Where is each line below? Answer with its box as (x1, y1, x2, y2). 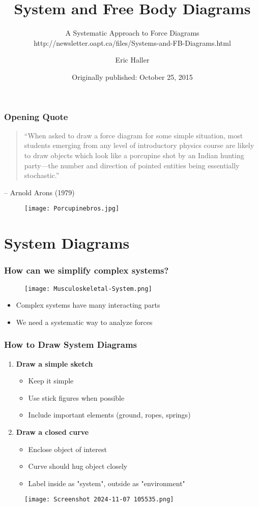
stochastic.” (24, 170, 60, 181)
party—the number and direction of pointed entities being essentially (24, 160, 240, 170)
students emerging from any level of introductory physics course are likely (24, 140, 254, 151)
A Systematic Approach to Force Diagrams (65, 27, 199, 38)
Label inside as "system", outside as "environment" (28, 478, 185, 488)
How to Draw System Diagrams (4, 338, 137, 351)
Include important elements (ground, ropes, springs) (28, 409, 191, 420)
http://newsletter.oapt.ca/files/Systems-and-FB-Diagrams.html (34, 37, 231, 48)
